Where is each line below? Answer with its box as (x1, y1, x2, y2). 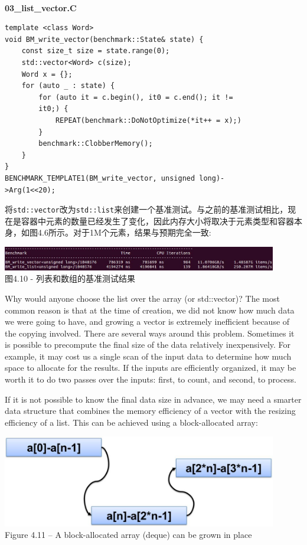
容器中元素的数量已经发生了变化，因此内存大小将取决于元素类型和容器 (21, 214, 294, 227)
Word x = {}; (21, 70, 73, 79)
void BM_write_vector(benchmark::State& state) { (5, 35, 204, 44)
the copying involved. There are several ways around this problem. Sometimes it (5, 327, 295, 339)
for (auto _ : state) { (21, 81, 115, 90)
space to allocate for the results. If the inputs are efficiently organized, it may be (5, 361, 296, 374)
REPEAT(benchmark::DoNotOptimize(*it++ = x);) (55, 116, 241, 125)
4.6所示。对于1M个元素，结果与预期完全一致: (37, 226, 211, 239)
